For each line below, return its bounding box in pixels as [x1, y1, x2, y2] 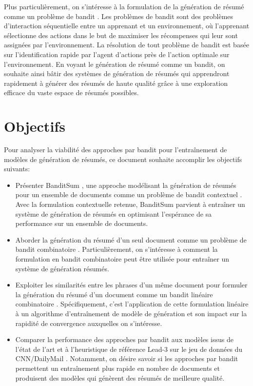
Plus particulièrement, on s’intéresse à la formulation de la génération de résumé [4, 1, 244, 11]
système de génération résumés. [15, 263, 109, 273]
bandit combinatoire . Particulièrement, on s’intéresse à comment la [15, 244, 218, 254]
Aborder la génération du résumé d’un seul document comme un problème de [15, 234, 247, 244]
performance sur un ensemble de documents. [15, 218, 148, 228]
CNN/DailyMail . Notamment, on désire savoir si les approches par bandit [15, 353, 238, 364]
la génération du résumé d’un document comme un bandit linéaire [15, 289, 213, 299]
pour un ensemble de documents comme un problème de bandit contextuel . [15, 189, 242, 200]
